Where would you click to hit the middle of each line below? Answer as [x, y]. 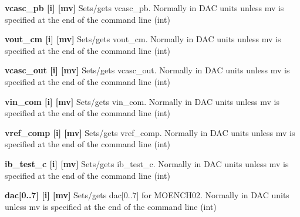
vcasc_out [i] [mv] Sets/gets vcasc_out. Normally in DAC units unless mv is [147, 70]
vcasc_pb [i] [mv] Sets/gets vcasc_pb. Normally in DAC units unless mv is [144, 8]
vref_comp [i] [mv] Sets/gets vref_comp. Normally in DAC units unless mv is [150, 132]
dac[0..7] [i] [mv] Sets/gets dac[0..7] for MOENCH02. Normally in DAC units [147, 195]
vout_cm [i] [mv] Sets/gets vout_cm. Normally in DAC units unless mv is [143, 39]
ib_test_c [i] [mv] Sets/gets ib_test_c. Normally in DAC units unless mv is [147, 163]
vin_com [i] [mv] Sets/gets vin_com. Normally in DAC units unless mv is [142, 101]
